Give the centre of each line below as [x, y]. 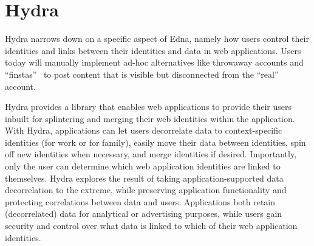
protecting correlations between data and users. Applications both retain [140, 201]
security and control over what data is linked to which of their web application [151, 226]
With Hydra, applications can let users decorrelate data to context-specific [144, 130]
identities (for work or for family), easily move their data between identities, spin [155, 142]
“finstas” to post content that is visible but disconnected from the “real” [142, 74]
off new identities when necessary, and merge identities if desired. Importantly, [151, 154]
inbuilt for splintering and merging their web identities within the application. [150, 118]
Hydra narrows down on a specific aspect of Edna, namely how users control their [157, 39]
